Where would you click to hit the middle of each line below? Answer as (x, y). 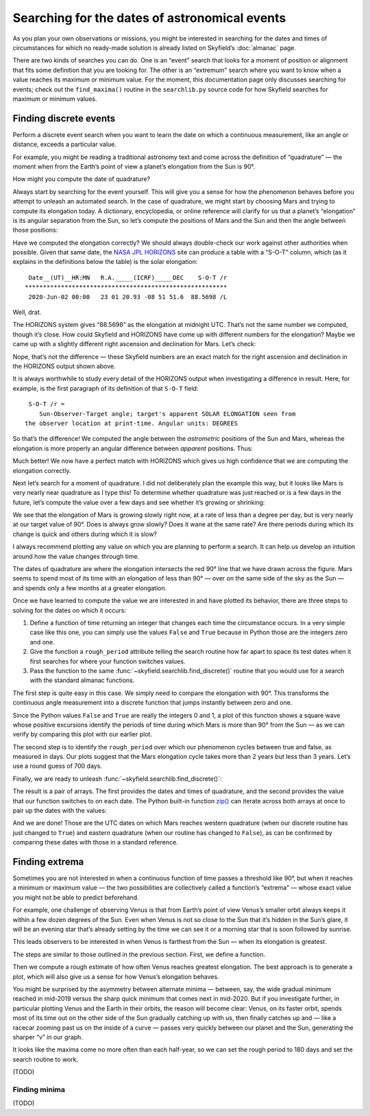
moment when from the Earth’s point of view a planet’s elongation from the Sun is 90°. (134, 166)
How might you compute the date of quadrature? (82, 179)
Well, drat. (27, 313)
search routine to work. (46, 1059)
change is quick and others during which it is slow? (85, 534)
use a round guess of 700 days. (58, 766)
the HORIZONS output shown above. (64, 366)
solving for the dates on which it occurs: (70, 610)
